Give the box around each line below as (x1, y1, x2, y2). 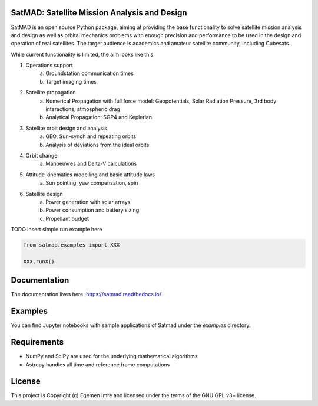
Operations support (25, 62, 73, 69)
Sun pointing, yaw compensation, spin (45, 179, 138, 186)
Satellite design (25, 190, 63, 197)
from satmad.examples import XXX (23, 242, 120, 248)
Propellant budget (45, 215, 90, 222)
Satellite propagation (25, 89, 76, 96)
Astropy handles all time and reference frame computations (25, 361, 170, 368)
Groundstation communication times (45, 70, 134, 77)
